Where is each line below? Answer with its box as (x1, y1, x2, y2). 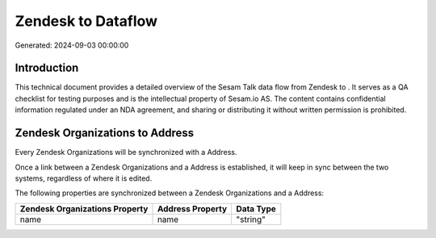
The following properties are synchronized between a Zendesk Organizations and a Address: (15, 188, 325, 198)
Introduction (15, 61, 79, 75)
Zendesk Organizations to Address (15, 126, 195, 140)
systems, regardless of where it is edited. (15, 173, 153, 183)
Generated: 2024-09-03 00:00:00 (15, 40, 129, 50)
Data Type (236, 203, 276, 214)
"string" (236, 214, 266, 225)
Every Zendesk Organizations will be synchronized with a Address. (15, 148, 237, 157)
